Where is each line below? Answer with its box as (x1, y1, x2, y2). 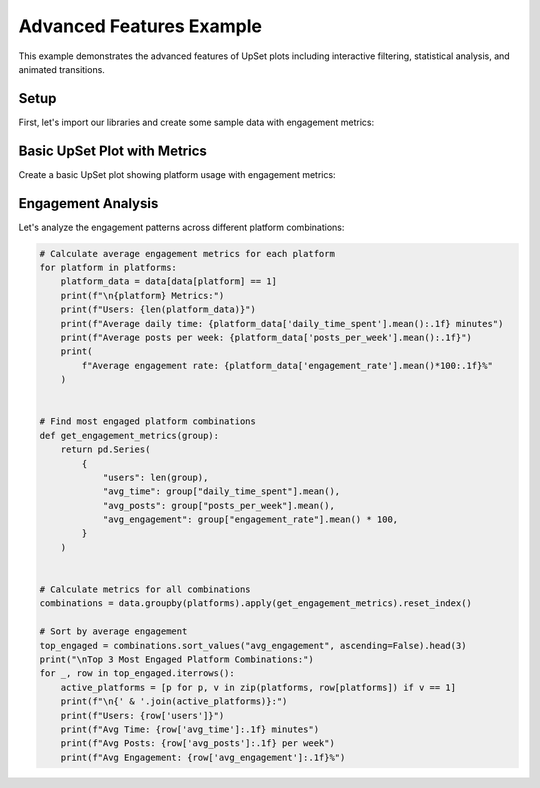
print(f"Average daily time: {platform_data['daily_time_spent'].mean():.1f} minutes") (60, 318, 504, 329)
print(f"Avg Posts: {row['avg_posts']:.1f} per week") (60, 738, 335, 749)
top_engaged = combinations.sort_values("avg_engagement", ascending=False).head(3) (39, 640, 467, 651)
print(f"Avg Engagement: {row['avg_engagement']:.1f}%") (60, 751, 346, 763)
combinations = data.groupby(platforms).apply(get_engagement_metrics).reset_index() (39, 598, 472, 609)
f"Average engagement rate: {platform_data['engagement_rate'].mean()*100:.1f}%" (81, 360, 494, 371)
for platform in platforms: (39, 262, 177, 274)
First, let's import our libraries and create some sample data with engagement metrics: (18, 116, 375, 128)
